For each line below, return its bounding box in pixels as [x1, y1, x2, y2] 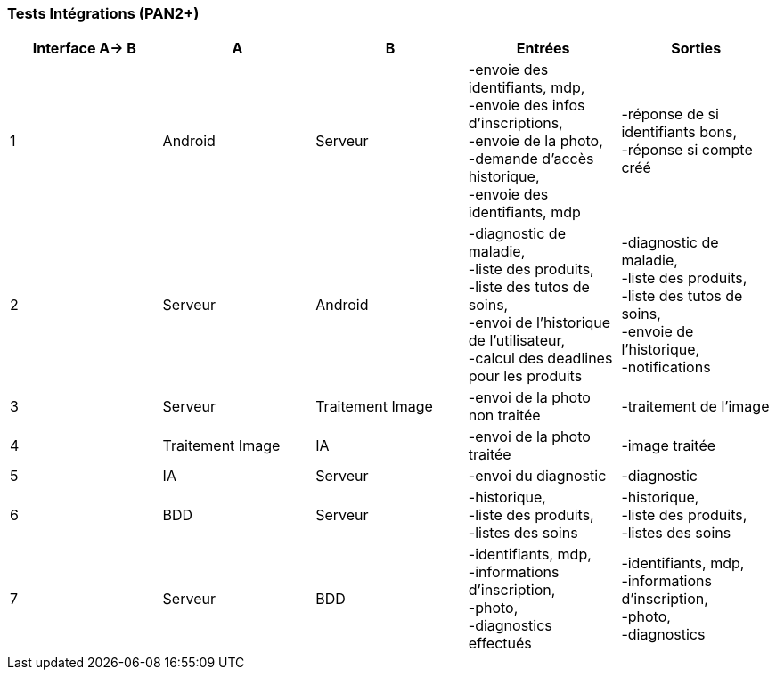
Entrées [516, 39, 570, 58]
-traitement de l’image [621, 397, 770, 416]
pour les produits [468, 367, 583, 386]
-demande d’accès [468, 150, 594, 168]
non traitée [468, 406, 541, 425]
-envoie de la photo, [468, 132, 603, 151]
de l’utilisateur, [468, 331, 566, 350]
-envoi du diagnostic [468, 467, 607, 485]
